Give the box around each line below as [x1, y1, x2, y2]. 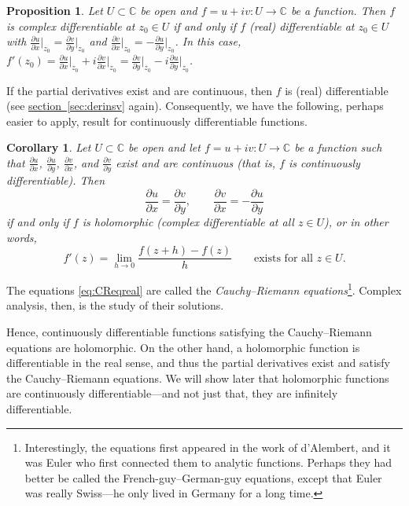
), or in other [324, 213, 389, 229]
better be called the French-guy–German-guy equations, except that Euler [24, 469, 382, 486]
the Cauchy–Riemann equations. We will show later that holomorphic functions [6, 369, 389, 386]
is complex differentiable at [6, 17, 135, 34]
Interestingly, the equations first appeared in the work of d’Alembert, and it [24, 438, 391, 455]
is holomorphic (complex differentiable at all [82, 213, 294, 229]
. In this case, [175, 33, 241, 49]
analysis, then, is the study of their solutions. [6, 297, 224, 313]
